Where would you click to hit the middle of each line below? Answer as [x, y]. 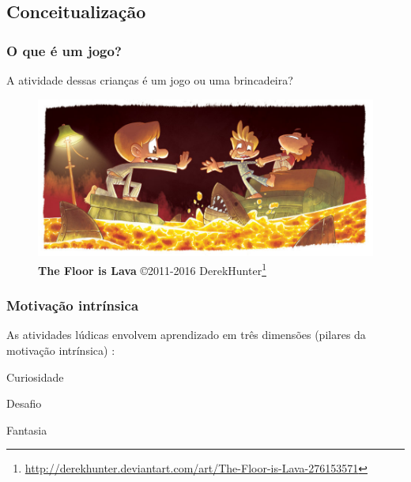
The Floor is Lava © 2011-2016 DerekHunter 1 [152, 269]
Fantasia [27, 429]
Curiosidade [35, 377]
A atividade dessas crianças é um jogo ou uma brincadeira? [150, 80]
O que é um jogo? [64, 50]
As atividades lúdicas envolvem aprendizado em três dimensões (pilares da [186, 335]
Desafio [24, 403]
